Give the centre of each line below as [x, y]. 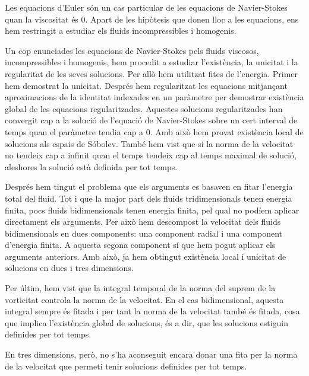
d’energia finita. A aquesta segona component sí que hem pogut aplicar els [140, 245]
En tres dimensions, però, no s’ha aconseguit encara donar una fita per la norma [151, 354]
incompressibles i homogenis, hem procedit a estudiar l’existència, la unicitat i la [152, 62]
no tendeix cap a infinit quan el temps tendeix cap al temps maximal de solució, [151, 155]
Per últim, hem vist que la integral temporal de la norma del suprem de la [140, 288]
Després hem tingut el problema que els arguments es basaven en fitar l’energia [149, 187]
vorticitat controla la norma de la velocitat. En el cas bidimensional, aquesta [144, 299]
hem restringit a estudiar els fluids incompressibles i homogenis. [121, 31]
